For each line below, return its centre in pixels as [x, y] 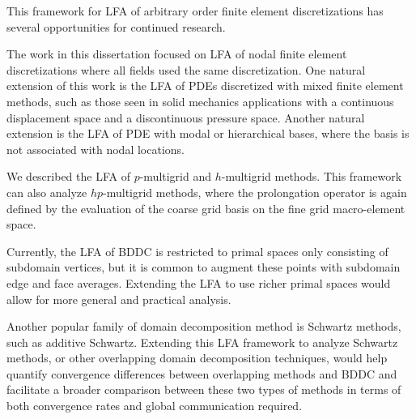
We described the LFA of [68, 176]
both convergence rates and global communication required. [155, 406]
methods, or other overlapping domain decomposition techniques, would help [197, 358]
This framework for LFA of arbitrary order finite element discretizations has [195, 11]
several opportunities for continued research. [116, 26]
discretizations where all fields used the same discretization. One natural [186, 69]
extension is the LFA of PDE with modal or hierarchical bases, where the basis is [208, 133]
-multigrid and [176, 176]
